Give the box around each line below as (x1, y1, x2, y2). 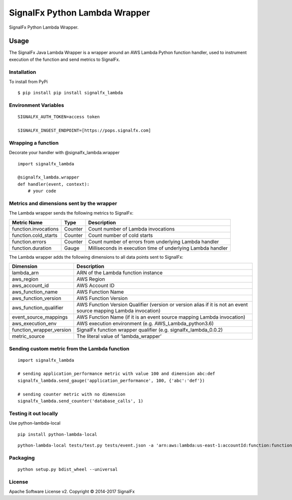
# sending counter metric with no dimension (18, 392, 126, 397)
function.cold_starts (12, 232, 58, 238)
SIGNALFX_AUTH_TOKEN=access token (18, 114, 100, 120)
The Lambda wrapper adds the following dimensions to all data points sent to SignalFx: (9, 254, 183, 260)
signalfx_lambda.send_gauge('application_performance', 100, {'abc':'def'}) (18, 377, 205, 383)
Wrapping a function (9, 139, 59, 146)
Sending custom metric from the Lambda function (9, 345, 130, 352)
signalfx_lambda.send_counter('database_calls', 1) (18, 398, 144, 404)
